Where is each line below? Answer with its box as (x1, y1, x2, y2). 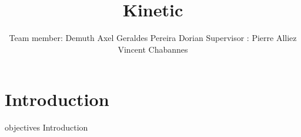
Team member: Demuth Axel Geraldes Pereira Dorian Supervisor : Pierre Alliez (9, 32, 297, 44)
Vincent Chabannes (118, 43, 188, 55)
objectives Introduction (5, 121, 88, 133)
